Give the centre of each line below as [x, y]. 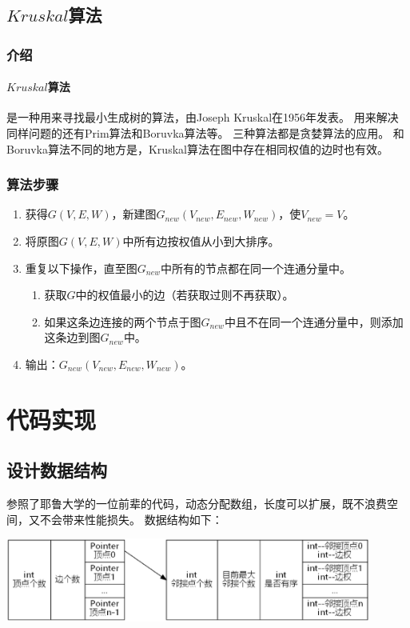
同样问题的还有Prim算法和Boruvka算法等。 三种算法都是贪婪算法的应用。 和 [205, 133]
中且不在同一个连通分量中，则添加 [314, 321]
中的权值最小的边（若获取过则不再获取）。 [185, 295]
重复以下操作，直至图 [81, 268]
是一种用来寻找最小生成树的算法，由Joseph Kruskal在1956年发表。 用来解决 [203, 117]
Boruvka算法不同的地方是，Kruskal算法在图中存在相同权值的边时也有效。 [197, 148]
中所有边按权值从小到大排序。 [201, 241]
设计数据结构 [57, 470]
